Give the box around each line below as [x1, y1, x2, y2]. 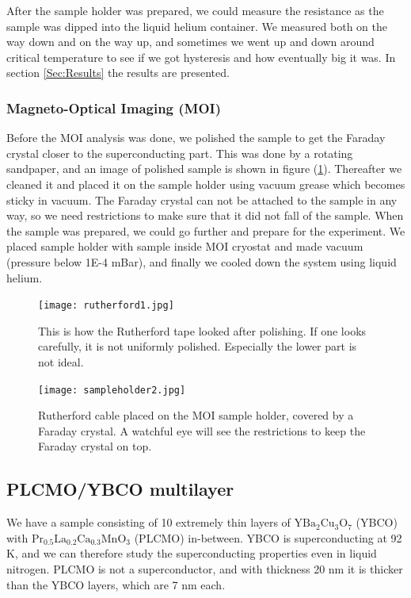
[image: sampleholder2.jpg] [38, 384, 186, 396]
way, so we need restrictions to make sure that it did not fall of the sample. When [6, 207, 404, 224]
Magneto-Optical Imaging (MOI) [6, 98, 222, 117]
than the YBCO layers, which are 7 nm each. [6, 576, 226, 592]
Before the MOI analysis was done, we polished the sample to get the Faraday [6, 129, 386, 146]
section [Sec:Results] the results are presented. [6, 64, 230, 81]
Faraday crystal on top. [38, 438, 152, 454]
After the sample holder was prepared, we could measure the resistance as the [6, 2, 384, 18]
